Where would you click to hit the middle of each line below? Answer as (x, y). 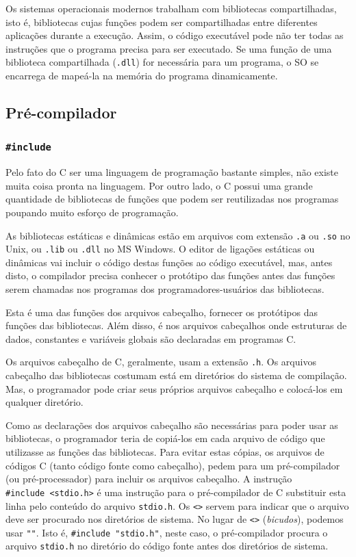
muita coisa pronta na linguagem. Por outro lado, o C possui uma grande (159, 185)
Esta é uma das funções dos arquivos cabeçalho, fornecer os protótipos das (162, 312)
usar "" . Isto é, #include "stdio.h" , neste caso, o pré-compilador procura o (167, 532)
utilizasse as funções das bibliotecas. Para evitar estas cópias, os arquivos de (165, 452)
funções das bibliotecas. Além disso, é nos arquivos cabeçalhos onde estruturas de (176, 325)
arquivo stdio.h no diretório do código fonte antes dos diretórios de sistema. (167, 546)
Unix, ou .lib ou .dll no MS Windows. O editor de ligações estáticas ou (160, 249)
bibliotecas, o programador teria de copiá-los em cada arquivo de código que (165, 438)
